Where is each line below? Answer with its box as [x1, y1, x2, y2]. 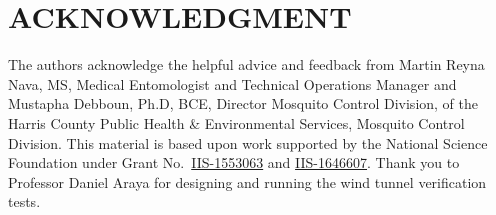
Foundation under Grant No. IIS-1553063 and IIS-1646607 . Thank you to [8, 152, 460, 173]
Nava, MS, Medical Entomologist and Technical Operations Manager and [8, 73, 457, 94]
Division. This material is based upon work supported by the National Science [8, 132, 488, 153]
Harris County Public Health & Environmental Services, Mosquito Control [8, 112, 465, 133]
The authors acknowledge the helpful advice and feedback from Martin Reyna [8, 54, 485, 75]
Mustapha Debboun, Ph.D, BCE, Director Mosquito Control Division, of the [8, 93, 479, 114]
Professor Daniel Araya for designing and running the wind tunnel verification [8, 171, 487, 192]
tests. [8, 191, 41, 212]
